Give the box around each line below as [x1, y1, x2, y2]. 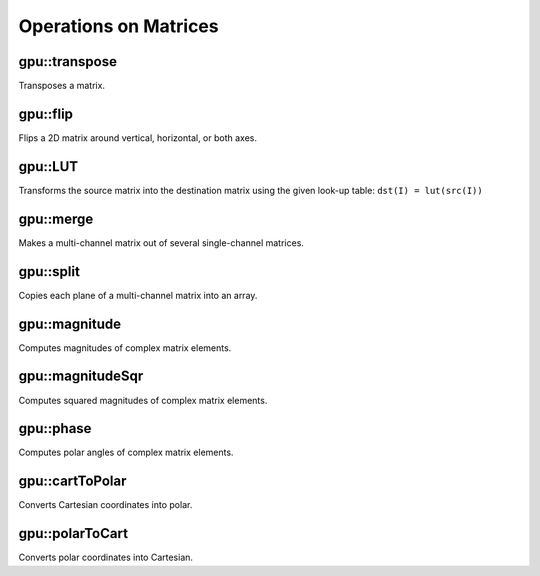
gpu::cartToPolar [18, 473, 127, 490]
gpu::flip [18, 105, 74, 122]
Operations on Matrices [18, 15, 219, 37]
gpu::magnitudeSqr [18, 368, 144, 385]
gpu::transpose [18, 53, 117, 70]
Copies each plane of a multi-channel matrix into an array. [18, 289, 258, 301]
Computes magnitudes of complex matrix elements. [18, 341, 232, 354]
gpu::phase [18, 420, 92, 437]
